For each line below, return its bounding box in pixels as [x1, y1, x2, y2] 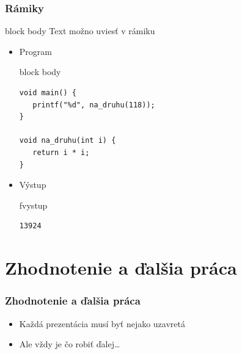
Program [19, 45, 52, 57]
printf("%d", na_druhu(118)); [32, 100, 155, 109]
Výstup [19, 178, 46, 191]
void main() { [19, 88, 76, 97]
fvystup [19, 198, 48, 211]
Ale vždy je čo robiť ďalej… [19, 338, 120, 350]
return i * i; [32, 148, 90, 157]
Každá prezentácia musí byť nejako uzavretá [19, 317, 185, 330]
